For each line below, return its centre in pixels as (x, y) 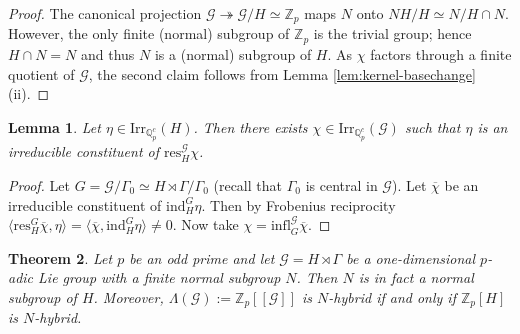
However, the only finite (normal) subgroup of (149, 33)
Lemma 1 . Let (54, 126)
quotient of (41, 73)
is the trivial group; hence (392, 33)
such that (432, 126)
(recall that (247, 184)
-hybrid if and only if (392, 296)
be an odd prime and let (202, 257)
